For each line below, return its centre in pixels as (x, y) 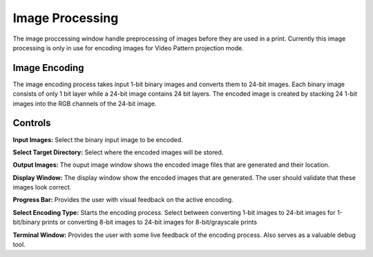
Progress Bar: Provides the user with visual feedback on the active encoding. (123, 200)
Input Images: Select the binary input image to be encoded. (98, 140)
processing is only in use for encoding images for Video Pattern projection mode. (128, 48)
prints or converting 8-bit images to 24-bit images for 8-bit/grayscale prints (150, 222)
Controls (32, 123)
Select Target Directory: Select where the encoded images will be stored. (118, 152)
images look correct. (42, 187)
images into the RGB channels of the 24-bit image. (85, 103)
